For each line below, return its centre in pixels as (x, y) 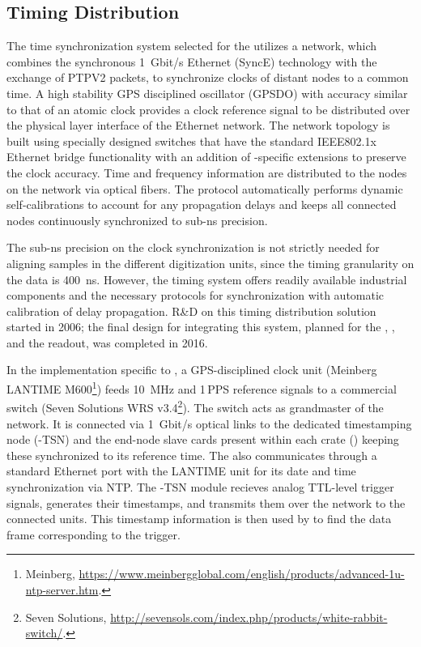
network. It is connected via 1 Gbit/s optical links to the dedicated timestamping (209, 423)
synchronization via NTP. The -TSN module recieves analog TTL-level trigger (200, 486)
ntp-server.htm (62, 589)
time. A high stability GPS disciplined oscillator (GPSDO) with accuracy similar (207, 93)
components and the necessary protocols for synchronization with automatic (196, 295)
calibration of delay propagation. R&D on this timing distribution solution (191, 311)
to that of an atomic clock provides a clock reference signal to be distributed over (208, 109)
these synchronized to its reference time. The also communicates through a (192, 455)
